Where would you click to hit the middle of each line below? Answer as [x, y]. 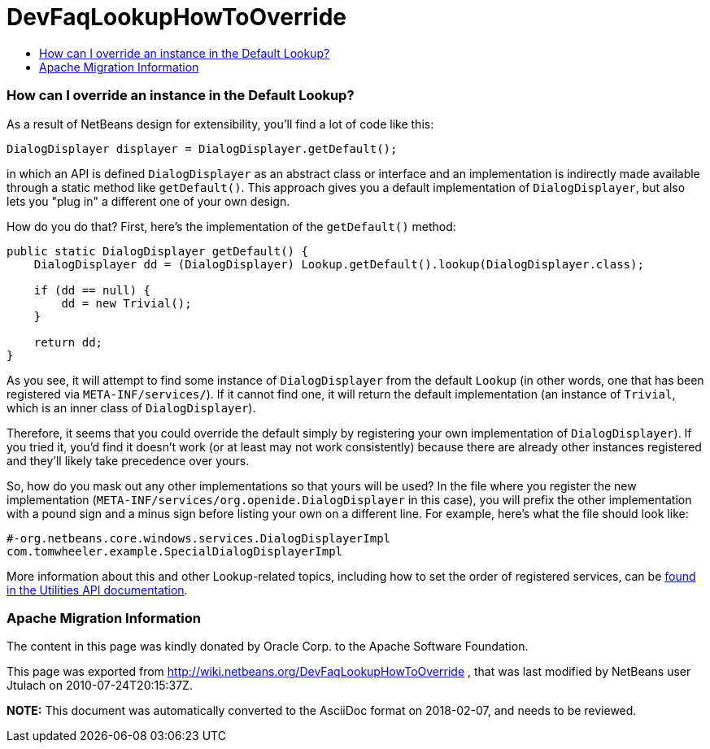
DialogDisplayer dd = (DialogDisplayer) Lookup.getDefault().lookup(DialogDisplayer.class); [339, 264]
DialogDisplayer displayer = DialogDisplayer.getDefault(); [202, 148]
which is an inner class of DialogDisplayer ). [131, 407]
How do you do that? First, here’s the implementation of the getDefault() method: [231, 226]
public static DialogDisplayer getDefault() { [157, 251]
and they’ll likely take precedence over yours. [128, 460]
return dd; [68, 342]
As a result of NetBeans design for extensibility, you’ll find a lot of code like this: [220, 124]
